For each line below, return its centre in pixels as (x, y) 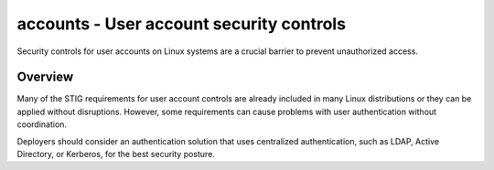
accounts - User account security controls (182, 24)
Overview (45, 77)
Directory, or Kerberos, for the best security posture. (116, 154)
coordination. (42, 124)
